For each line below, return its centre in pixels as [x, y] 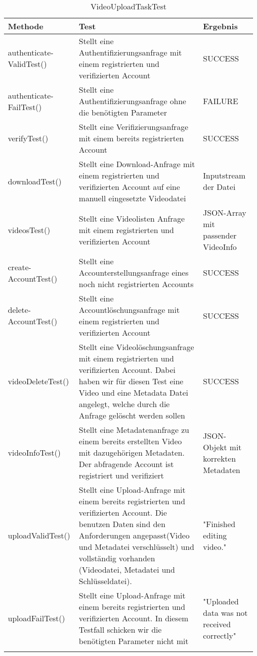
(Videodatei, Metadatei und [127, 569]
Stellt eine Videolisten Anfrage [132, 218]
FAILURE [220, 101]
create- [20, 267]
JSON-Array [225, 212]
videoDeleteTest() [39, 381]
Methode [26, 26]
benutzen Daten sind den [122, 524]
